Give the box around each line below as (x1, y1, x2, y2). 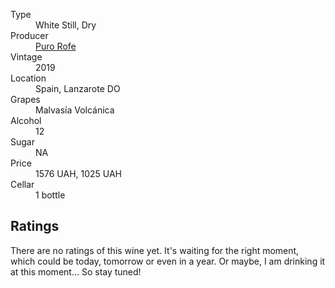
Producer (10, 30, 49, 41)
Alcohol (10, 115, 42, 126)
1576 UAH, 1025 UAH (35, 168, 123, 179)
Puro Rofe (35, 40, 77, 52)
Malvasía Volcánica (35, 104, 115, 116)
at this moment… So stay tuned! (10, 265, 142, 278)
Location (10, 72, 47, 84)
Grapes (10, 94, 41, 105)
